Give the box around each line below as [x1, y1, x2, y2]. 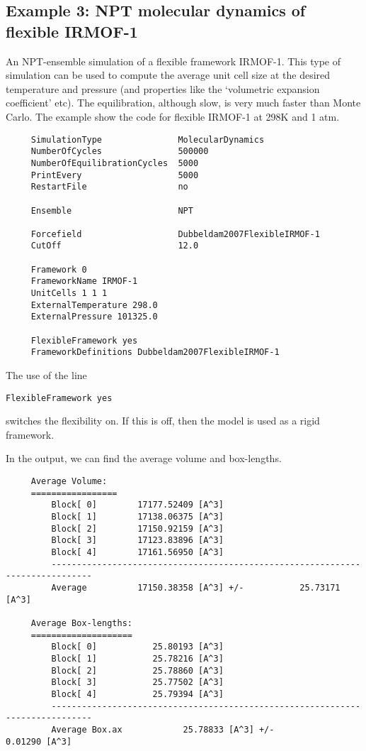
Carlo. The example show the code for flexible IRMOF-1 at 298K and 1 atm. [6, 109, 340, 124]
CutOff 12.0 [30, 241, 199, 251]
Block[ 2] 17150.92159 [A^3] [51, 523, 224, 534]
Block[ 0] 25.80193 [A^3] [51, 642, 224, 652]
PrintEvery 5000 [30, 170, 199, 180]
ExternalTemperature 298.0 [30, 300, 158, 310]
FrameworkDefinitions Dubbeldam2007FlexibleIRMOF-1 [30, 347, 280, 358]
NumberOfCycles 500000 [30, 146, 209, 157]
